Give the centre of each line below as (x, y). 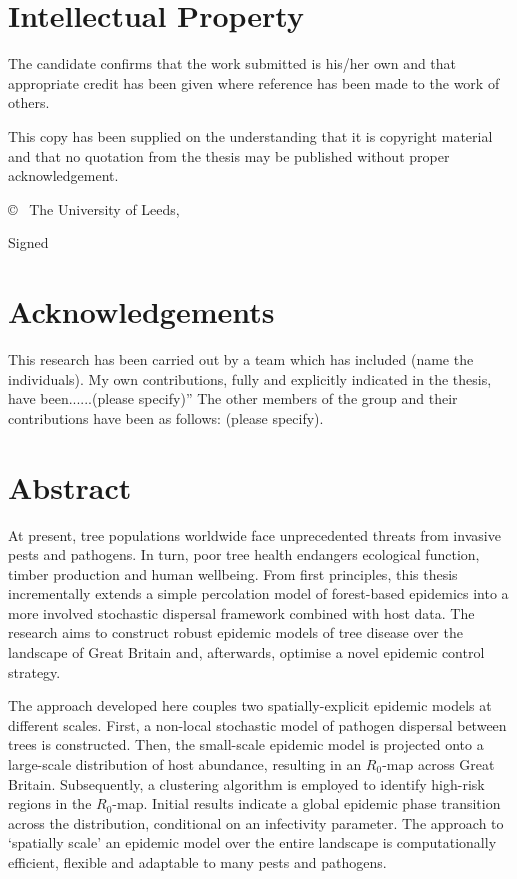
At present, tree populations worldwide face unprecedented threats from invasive (254, 534)
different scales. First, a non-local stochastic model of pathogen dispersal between (257, 724)
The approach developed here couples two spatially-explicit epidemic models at (250, 705)
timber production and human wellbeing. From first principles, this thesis (233, 573)
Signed (28, 242)
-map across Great (438, 764)
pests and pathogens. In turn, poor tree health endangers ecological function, (244, 554)
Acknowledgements (141, 311)
